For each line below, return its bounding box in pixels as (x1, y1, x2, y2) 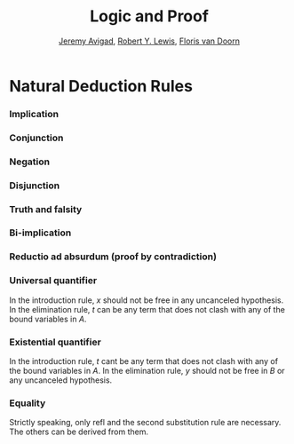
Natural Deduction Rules (9, 75, 194, 96)
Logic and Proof (90, 6, 209, 27)
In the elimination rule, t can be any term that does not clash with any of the (9, 304, 286, 314)
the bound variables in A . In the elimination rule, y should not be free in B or (9, 365, 286, 376)
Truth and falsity (9, 202, 83, 215)
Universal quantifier (9, 274, 98, 287)
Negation (9, 155, 51, 168)
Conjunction (9, 131, 64, 144)
